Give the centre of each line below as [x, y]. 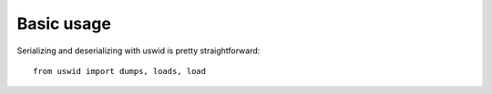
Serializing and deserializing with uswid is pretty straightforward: [138, 51]
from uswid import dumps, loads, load [120, 71]
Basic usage [64, 23]
